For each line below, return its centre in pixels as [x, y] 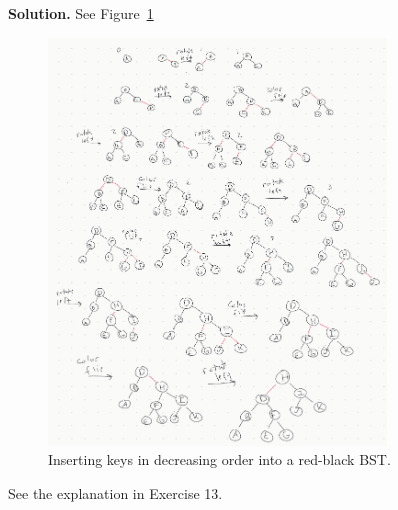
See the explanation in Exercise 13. [115, 493]
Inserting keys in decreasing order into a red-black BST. [219, 459]
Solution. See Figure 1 [81, 13]
